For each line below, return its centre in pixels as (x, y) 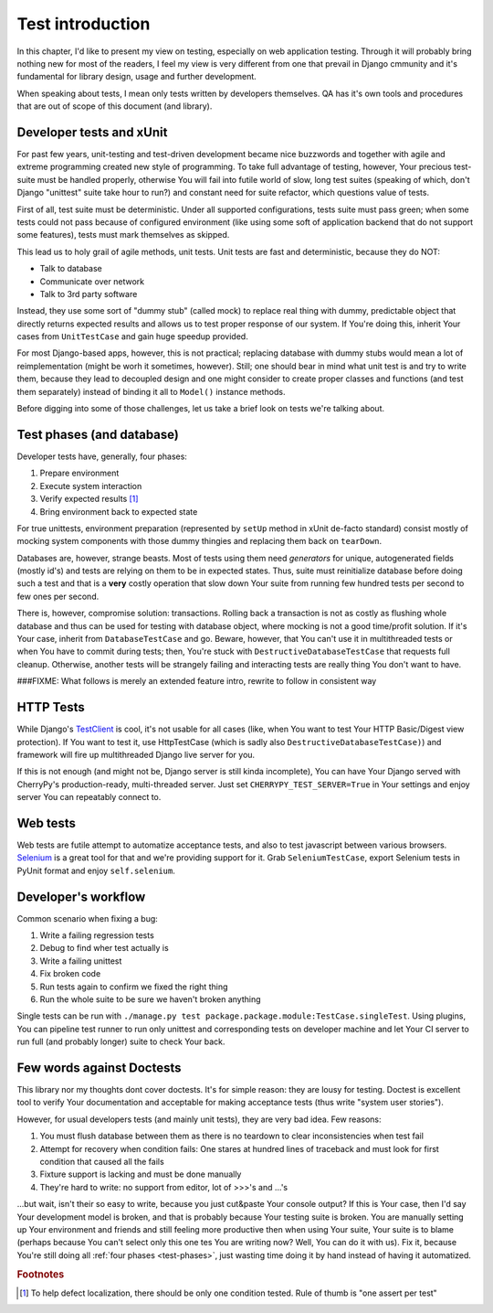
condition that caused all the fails (102, 1162)
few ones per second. (58, 596)
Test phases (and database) (98, 434)
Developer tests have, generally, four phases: (102, 456)
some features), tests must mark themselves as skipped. (123, 235)
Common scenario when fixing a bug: (88, 918)
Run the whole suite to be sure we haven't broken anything (150, 999)
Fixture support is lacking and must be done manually (141, 1174)
